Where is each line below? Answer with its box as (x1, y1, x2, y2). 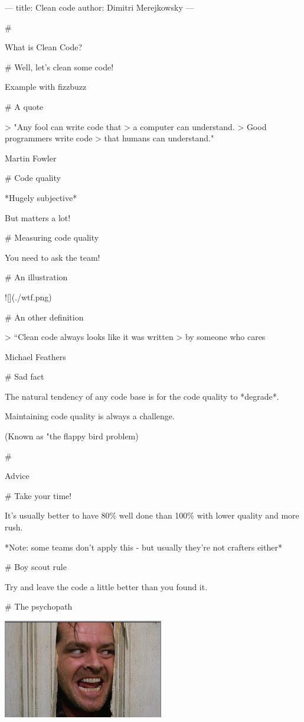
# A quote (5, 100, 44, 112)
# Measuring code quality (5, 231, 99, 244)
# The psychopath (5, 600, 73, 613)
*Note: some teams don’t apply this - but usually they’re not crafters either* (5, 540, 282, 553)
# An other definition (5, 310, 84, 323)
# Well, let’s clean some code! (5, 60, 114, 73)
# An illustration (5, 271, 68, 283)
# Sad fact (5, 370, 44, 383)
